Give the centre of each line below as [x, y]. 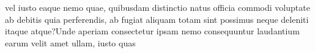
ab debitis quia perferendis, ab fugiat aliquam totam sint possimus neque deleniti [157, 19]
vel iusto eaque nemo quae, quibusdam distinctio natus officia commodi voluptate [157, 7]
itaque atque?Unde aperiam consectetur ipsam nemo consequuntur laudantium [152, 31]
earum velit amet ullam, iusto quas [70, 42]
